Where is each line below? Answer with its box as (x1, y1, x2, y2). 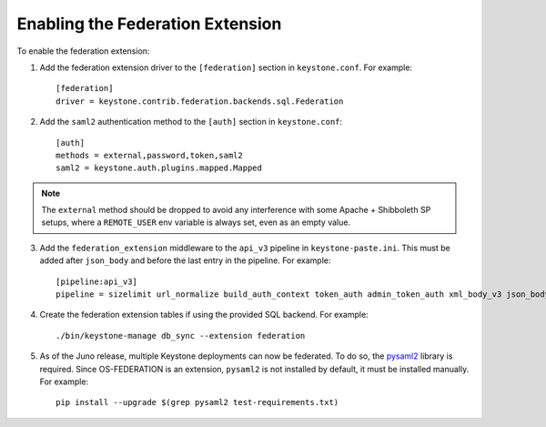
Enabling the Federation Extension (16, 14, 282, 34)
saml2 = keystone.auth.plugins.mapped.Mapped (56, 163, 263, 173)
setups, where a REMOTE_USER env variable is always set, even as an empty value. (41, 217, 350, 228)
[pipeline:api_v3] (56, 276, 138, 287)
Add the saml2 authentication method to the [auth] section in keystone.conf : (39, 117, 343, 127)
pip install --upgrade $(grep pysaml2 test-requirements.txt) (56, 397, 339, 408)
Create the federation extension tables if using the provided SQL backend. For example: (39, 310, 369, 320)
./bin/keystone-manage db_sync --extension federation (56, 330, 306, 341)
